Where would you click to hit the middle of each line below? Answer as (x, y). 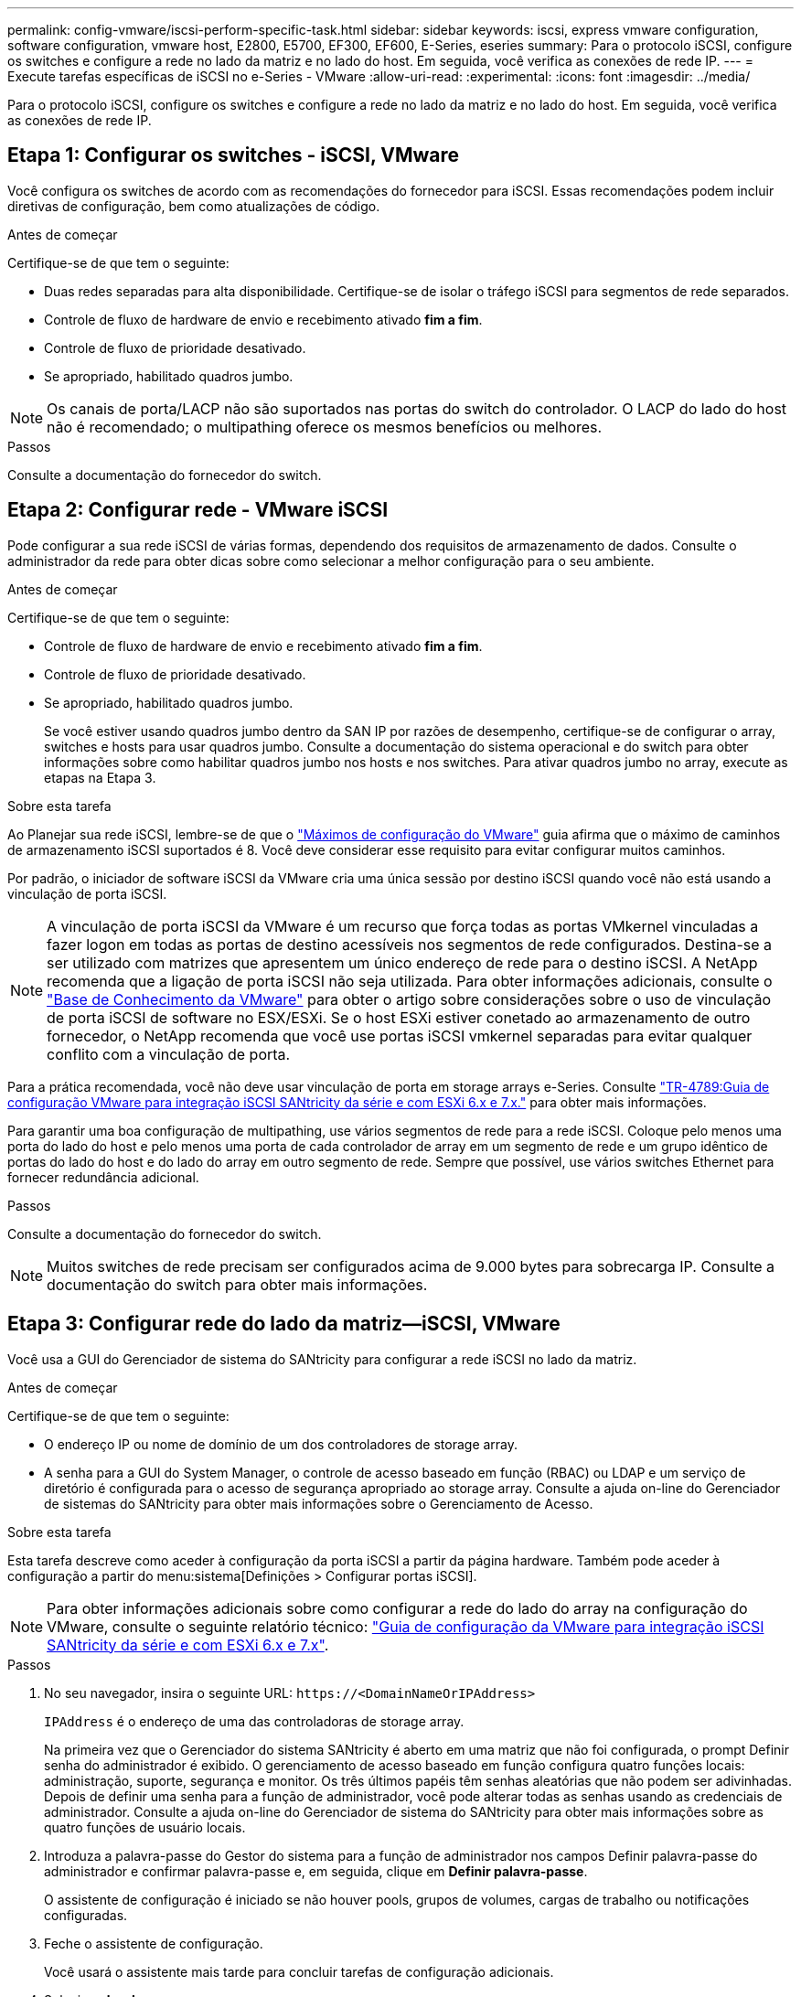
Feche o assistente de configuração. (154, 1943)
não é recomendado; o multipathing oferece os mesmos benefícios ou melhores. (325, 427)
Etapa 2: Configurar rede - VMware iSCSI (198, 510)
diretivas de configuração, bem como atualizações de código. (194, 206)
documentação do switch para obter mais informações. (237, 1284)
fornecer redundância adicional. (103, 1177)
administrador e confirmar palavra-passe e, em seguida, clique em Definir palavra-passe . (316, 1871)
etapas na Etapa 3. (100, 777)
